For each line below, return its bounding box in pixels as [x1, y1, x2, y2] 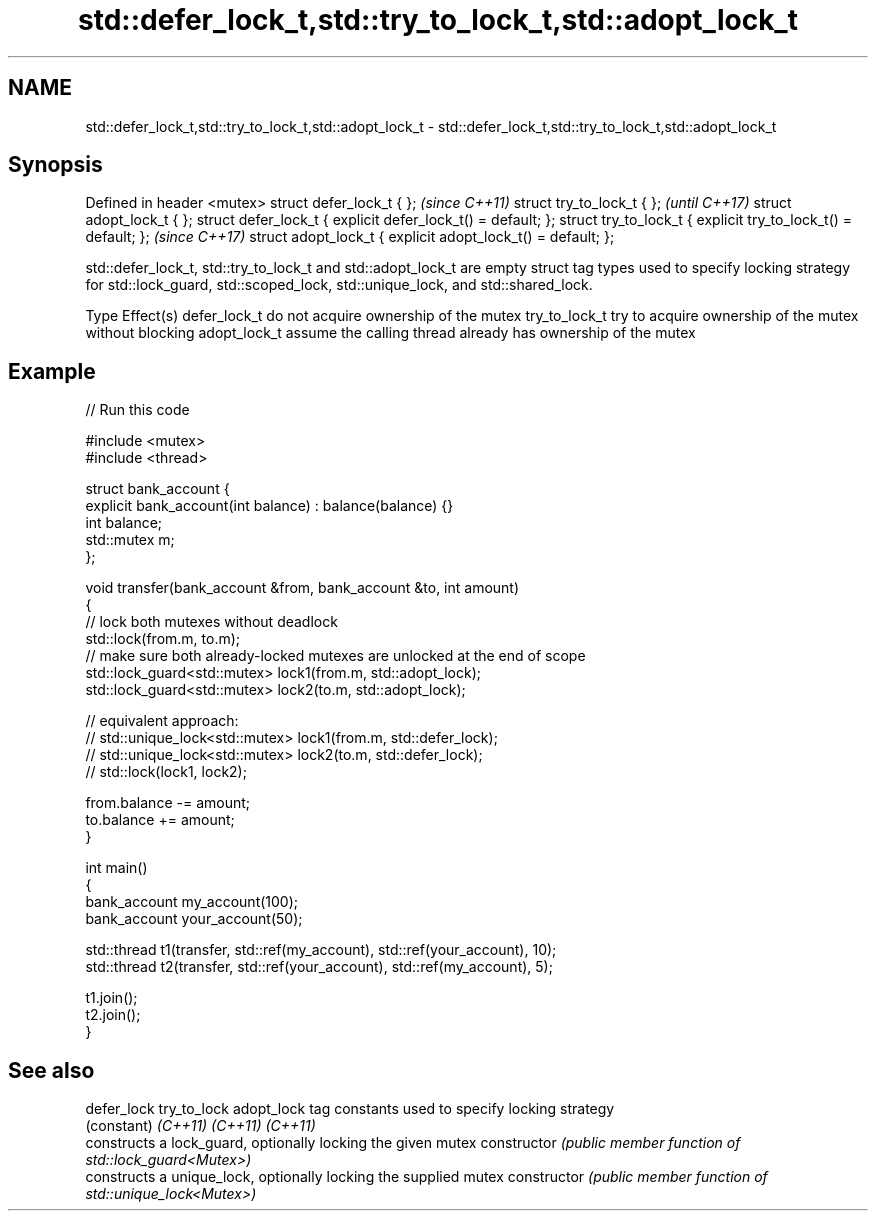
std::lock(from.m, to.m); [85, 630, 241, 648]
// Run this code [85, 401, 190, 419]
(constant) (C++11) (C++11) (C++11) [85, 1117, 316, 1135]
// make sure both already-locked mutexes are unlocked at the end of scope [85, 647, 586, 665]
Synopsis [8, 152, 103, 178]
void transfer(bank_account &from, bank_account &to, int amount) [85, 579, 520, 597]
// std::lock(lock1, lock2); [85, 763, 247, 781]
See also [8, 1057, 95, 1083]
